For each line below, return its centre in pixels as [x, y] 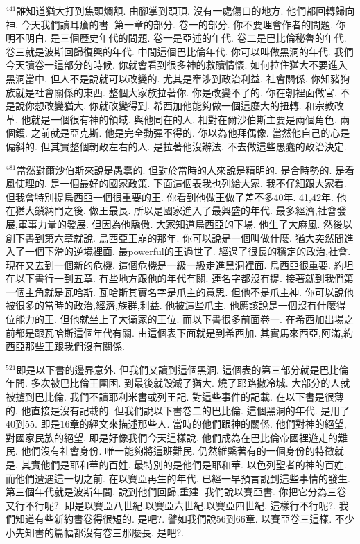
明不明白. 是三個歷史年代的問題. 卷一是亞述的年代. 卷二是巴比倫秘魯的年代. [176, 38]
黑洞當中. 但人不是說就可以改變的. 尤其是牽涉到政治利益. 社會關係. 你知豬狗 [178, 78]
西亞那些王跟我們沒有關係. [65, 346]
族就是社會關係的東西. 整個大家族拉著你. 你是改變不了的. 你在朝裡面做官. [171, 92]
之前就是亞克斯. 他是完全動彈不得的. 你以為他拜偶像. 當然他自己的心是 [190, 133]
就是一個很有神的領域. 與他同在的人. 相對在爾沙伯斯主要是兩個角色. [184, 119]
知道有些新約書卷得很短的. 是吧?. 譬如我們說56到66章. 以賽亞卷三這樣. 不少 [185, 519]
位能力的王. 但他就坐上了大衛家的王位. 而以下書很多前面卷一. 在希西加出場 [175, 319]
